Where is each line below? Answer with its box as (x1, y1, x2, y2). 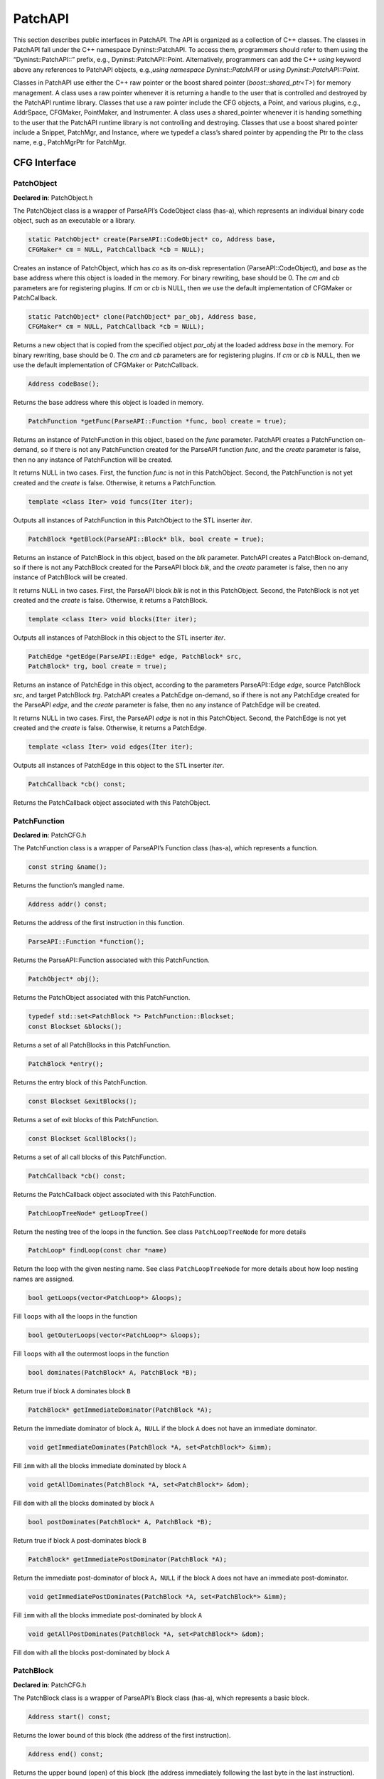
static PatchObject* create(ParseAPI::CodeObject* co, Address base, (28, 236, 276, 243)
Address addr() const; (28, 900, 107, 909)
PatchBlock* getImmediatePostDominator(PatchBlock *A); (28, 1555, 228, 1563)
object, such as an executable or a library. (13, 216, 137, 225)
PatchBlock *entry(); (28, 1060, 104, 1067)
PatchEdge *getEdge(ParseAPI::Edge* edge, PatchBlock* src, (28, 653, 242, 661)
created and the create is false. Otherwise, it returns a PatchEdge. (13, 723, 207, 732)
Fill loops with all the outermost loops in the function (13, 1349, 169, 1358)
